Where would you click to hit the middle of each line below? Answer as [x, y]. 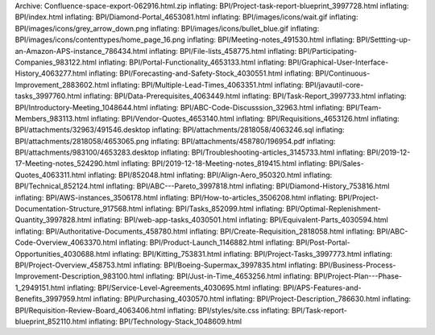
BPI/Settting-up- [383, 39]
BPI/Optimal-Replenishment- [334, 209]
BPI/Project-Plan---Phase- [358, 276]
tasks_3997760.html [48, 96]
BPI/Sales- [346, 163]
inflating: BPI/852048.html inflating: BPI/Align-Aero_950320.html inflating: [210, 175]
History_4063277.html [51, 73]
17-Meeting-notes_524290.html [67, 163]
